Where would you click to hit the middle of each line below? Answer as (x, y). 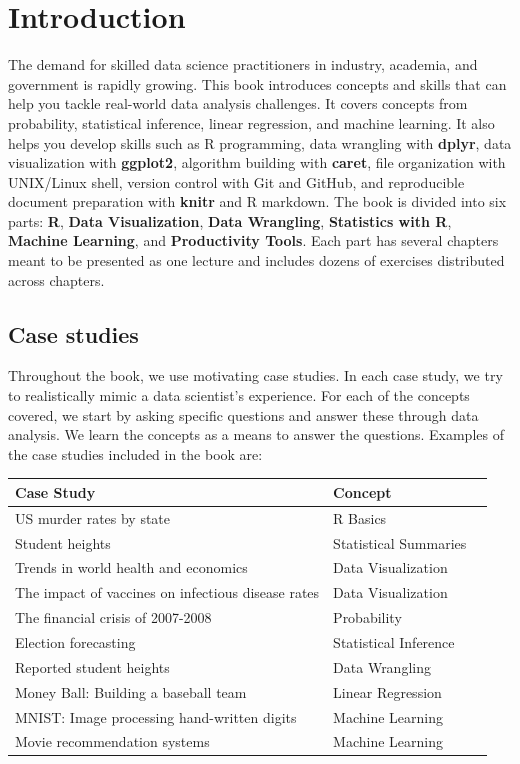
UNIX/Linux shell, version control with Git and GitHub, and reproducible (236, 181)
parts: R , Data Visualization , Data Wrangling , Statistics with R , (230, 220)
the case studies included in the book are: (135, 453)
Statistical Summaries (400, 542)
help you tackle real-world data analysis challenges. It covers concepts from (238, 103)
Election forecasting (75, 641)
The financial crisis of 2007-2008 (113, 617)
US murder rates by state (93, 517)
